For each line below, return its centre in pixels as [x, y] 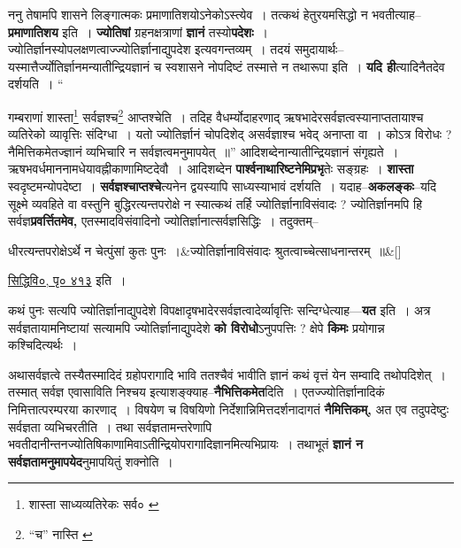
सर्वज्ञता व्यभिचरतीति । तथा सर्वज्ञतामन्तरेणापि [110, 426]
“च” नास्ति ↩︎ [61, 533]
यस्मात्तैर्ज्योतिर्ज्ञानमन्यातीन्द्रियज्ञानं [79, 66]
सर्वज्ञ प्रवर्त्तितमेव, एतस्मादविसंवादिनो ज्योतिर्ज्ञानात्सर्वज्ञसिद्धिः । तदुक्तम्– [163, 221]
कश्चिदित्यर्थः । [43, 345]
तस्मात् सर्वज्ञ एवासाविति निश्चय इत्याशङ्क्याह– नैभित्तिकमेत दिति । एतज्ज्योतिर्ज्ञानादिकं [196, 392]
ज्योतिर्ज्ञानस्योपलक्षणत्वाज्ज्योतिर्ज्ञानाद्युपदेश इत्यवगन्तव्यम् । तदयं [150, 49]
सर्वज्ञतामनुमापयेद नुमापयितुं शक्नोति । [91, 461]
